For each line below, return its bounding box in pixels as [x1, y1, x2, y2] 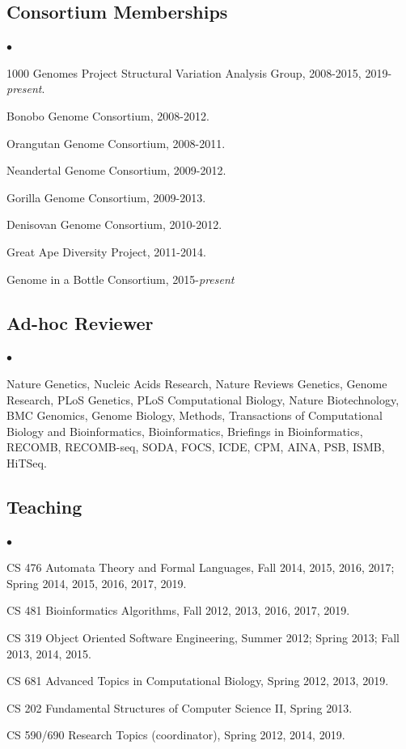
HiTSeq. [6, 454, 47, 471]
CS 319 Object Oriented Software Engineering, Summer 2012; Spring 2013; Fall [6, 629, 400, 646]
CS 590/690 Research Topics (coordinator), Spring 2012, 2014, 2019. [6, 726, 345, 743]
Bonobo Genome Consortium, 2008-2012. [6, 107, 209, 124]
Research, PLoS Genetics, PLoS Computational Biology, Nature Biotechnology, [6, 391, 400, 408]
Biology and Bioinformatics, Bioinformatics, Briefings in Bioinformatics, [6, 422, 363, 439]
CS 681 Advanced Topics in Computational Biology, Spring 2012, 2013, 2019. [6, 672, 389, 689]
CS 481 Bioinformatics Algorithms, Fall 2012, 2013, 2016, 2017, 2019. [6, 602, 350, 619]
